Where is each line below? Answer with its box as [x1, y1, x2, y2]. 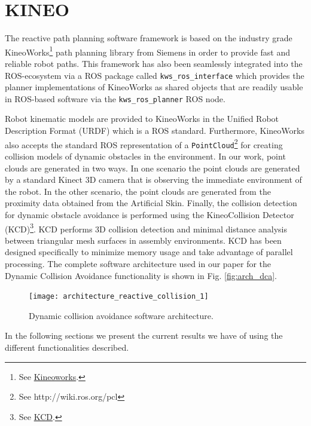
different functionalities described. [5, 341, 129, 353]
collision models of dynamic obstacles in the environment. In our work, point [5, 149, 286, 162]
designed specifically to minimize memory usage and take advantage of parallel [5, 246, 293, 258]
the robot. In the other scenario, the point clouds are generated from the [5, 185, 271, 197]
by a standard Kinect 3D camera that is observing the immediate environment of [5, 173, 302, 186]
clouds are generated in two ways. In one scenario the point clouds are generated [5, 161, 300, 174]
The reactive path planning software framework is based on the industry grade [5, 32, 292, 44]
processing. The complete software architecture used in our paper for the [5, 257, 272, 269]
